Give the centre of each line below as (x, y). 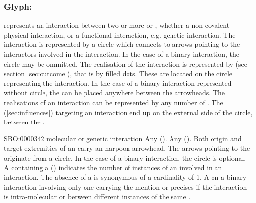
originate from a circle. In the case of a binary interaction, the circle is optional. (125, 157)
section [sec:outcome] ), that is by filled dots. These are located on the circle (118, 73)
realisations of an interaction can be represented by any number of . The (114, 102)
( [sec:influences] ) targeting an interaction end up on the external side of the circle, (128, 112)
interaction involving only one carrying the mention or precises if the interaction (126, 186)
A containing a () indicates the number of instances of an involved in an (113, 167)
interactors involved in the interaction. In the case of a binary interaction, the (122, 54)
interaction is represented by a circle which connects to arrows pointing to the (122, 44)
